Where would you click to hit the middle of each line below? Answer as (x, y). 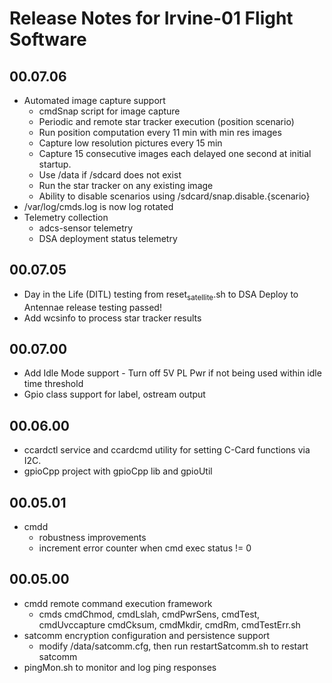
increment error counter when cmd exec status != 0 (145, 548)
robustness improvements (92, 538)
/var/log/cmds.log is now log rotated (98, 206)
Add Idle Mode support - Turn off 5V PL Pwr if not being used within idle (172, 373)
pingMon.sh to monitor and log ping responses (120, 667)
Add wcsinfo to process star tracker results (112, 318)
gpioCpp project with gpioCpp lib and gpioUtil (118, 471)
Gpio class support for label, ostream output (114, 394)
